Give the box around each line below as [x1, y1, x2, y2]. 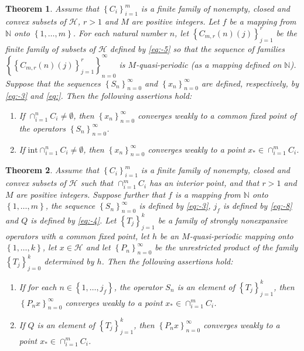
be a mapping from [229, 15, 296, 27]
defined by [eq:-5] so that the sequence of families [110, 42, 285, 54]
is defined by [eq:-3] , [139, 199, 211, 212]
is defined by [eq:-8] [223, 199, 292, 212]
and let [86, 241, 111, 253]
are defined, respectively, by [201, 77, 299, 89]
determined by [44, 255, 94, 267]
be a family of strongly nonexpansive [158, 214, 288, 226]
